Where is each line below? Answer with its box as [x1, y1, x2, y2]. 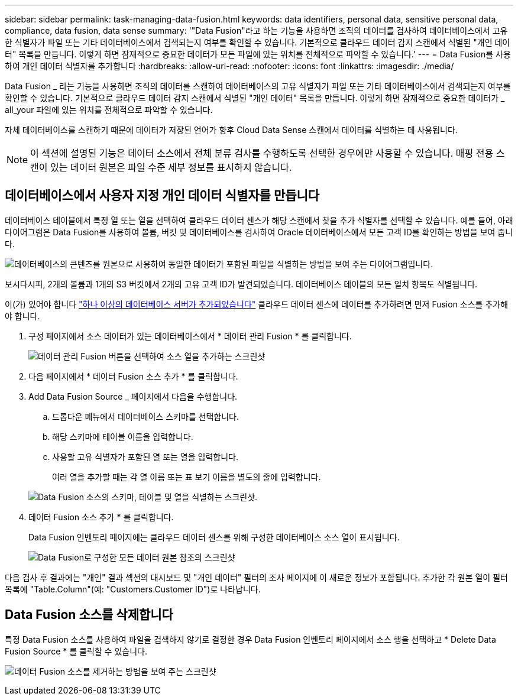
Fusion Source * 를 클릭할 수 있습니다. [5, 646, 147, 656]
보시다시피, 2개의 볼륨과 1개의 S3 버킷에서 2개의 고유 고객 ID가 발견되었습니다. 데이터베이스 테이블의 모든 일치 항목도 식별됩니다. [5, 278, 478, 289]
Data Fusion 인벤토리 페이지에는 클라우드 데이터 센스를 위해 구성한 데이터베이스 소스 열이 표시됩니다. [28, 532, 400, 542]
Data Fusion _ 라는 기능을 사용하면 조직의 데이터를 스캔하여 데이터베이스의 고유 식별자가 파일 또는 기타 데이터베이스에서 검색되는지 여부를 [5, 81, 511, 91]
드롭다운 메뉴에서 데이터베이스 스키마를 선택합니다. [52, 411, 239, 422]
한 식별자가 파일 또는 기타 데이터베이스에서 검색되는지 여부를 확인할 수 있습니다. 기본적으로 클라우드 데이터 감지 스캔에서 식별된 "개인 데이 [5, 37, 510, 47]
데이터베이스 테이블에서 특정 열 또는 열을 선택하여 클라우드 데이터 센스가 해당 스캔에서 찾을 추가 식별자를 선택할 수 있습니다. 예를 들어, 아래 [5, 215, 513, 225]
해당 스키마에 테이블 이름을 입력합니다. [52, 431, 193, 442]
